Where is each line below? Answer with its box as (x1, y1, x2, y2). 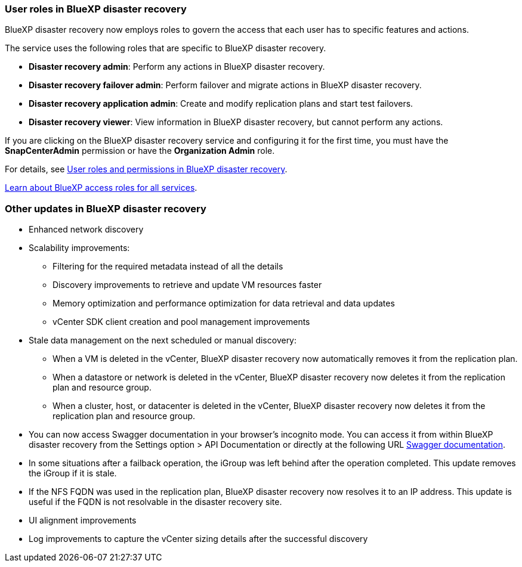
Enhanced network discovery (29, 224, 144, 235)
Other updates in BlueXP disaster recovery (5, 202, 206, 215)
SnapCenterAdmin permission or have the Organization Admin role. (5, 145, 275, 156)
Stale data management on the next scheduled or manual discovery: (29, 335, 297, 346)
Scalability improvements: (29, 243, 130, 253)
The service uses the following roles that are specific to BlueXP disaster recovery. (5, 43, 326, 54)
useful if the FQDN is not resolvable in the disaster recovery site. (29, 497, 282, 507)
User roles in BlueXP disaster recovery (5, 3, 187, 15)
